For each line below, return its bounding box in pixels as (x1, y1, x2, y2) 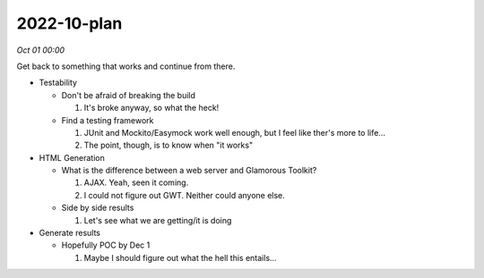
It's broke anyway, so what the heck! (83, 103, 220, 114)
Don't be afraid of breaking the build (61, 89, 196, 100)
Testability (39, 77, 78, 88)
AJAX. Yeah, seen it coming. (83, 177, 189, 188)
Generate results (39, 228, 101, 239)
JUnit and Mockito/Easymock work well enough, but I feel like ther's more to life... (83, 127, 385, 138)
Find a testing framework (61, 114, 154, 125)
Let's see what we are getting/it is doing (83, 215, 232, 225)
